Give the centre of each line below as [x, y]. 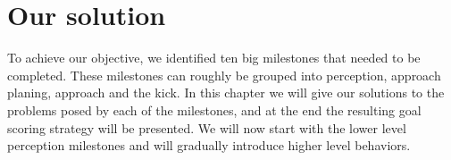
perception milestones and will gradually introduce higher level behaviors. [209, 145]
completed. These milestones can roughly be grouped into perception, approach [224, 75]
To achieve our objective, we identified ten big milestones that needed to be [214, 58]
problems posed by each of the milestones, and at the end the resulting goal [214, 109]
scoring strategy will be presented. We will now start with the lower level [207, 127]
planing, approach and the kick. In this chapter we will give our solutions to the [226, 93]
